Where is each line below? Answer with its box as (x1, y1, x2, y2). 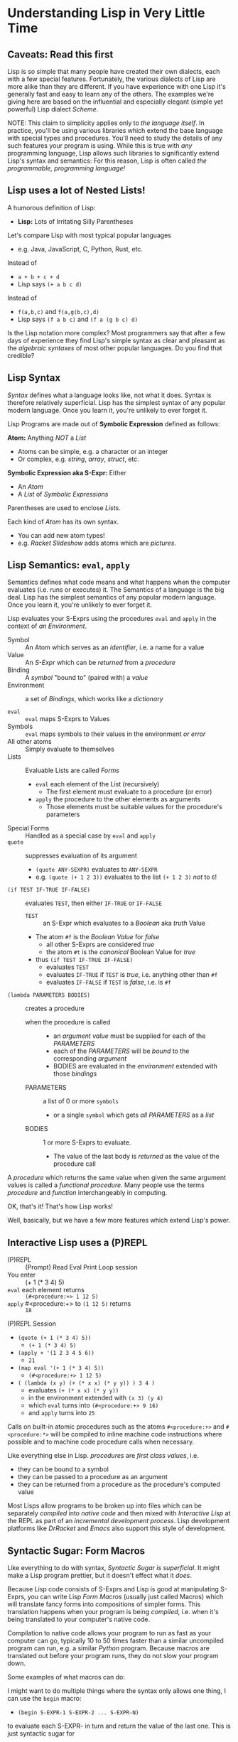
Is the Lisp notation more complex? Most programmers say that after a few (7, 328, 226, 337)
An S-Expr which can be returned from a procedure (25, 659, 176, 667)
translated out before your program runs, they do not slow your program (7, 1652, 219, 1660)
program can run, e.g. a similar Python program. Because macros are (7, 1644, 210, 1652)
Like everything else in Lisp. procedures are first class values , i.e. (7, 1451, 199, 1460)
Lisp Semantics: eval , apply (7, 559, 130, 571)
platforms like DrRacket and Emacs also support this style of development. (7, 1524, 226, 1532)
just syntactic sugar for (7, 1729, 75, 1738)
